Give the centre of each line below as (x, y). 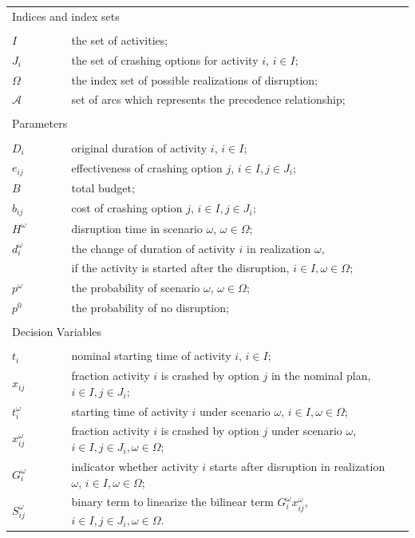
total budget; (103, 188)
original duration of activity (139, 147)
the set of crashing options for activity (165, 59)
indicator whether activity (135, 466)
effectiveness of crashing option (147, 167)
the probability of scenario (136, 288)
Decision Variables (57, 332)
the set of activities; (120, 40)
